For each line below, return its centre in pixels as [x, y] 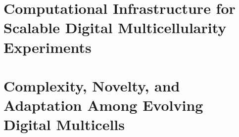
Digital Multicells [64, 124]
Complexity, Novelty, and [92, 85]
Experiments [48, 47]
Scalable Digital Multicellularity [115, 27]
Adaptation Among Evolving [103, 105]
